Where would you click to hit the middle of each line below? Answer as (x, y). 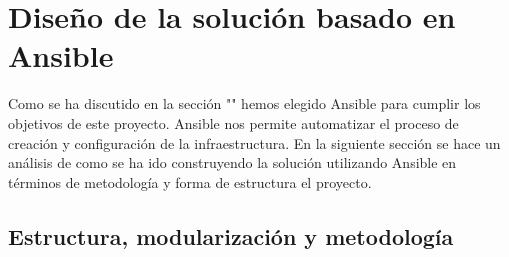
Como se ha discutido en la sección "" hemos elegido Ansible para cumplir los (244, 103)
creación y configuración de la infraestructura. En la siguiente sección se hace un (254, 142)
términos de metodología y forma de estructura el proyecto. (190, 181)
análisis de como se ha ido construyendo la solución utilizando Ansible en (232, 162)
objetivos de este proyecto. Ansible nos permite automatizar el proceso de (233, 122)
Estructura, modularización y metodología (231, 235)
